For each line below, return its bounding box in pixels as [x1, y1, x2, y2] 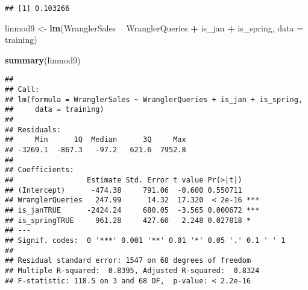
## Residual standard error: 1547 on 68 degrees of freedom [5, 256, 251, 265]
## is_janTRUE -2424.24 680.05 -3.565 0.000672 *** [5, 205, 260, 214]
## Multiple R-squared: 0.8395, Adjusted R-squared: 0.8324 [5, 266, 260, 275]
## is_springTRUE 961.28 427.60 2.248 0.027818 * [5, 216, 251, 225]
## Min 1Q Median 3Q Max [5, 135, 186, 144]
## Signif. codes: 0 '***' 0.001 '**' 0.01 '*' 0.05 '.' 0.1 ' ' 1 [5, 236, 286, 245]
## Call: [5, 85, 40, 94]
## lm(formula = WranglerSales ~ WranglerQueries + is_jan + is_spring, [5, 95, 303, 104]
